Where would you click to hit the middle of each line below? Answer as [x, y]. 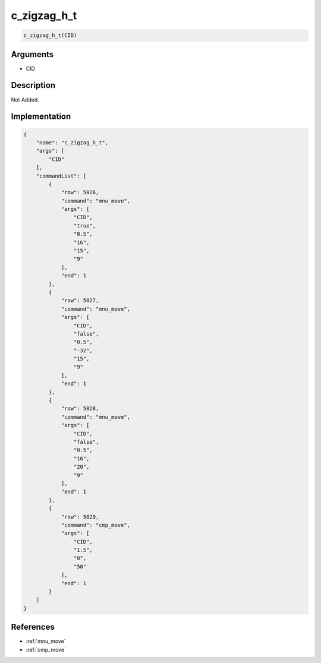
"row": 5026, [80, 192]
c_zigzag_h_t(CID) [50, 35]
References [33, 627]
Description [33, 85]
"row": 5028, [80, 409]
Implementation [41, 117]
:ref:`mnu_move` [46, 641]
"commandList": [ [61, 176]
